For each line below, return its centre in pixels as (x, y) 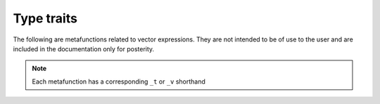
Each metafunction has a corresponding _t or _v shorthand (119, 82)
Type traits (45, 18)
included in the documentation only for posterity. (84, 48)
